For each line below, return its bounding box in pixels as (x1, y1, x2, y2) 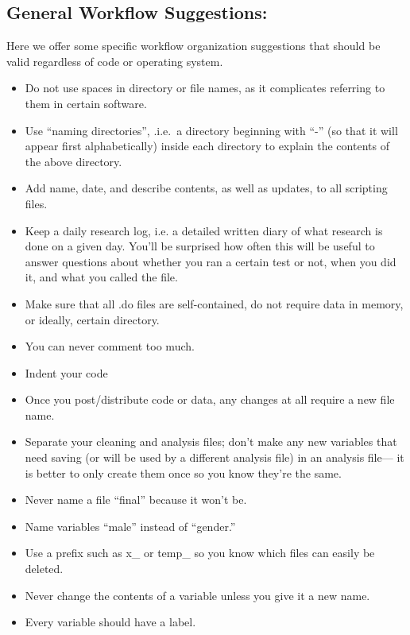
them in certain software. (25, 95, 147, 111)
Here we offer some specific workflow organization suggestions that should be (6, 37, 381, 54)
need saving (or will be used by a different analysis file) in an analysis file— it (25, 449, 404, 466)
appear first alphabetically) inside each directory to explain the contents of (25, 137, 389, 154)
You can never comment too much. (25, 338, 195, 354)
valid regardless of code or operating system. (6, 52, 223, 69)
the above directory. (25, 153, 122, 169)
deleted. (25, 560, 64, 577)
